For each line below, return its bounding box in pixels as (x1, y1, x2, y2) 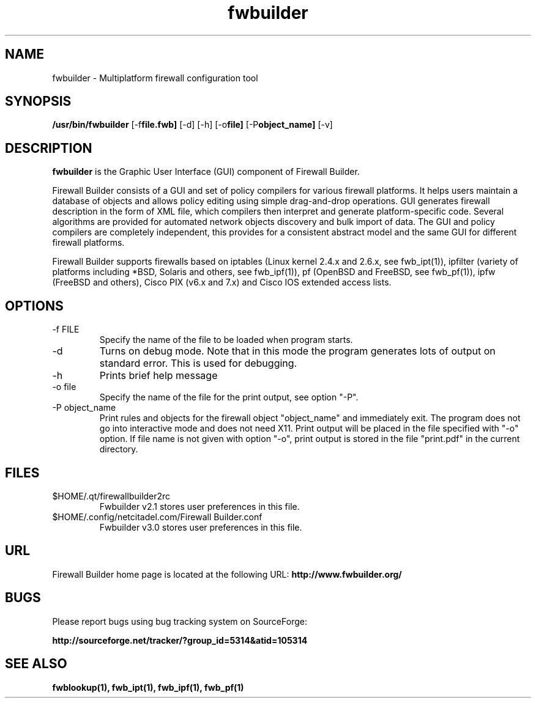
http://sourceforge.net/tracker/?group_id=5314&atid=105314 (52, 635, 308, 646)
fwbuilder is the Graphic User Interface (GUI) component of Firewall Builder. (52, 166, 360, 177)
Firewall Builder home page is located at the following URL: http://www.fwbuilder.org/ (52, 569, 402, 580)
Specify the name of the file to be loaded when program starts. (99, 334, 353, 345)
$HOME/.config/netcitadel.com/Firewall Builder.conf (52, 511, 262, 522)
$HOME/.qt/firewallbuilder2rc (52, 490, 171, 501)
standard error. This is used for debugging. (99, 357, 297, 370)
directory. (99, 444, 138, 455)
